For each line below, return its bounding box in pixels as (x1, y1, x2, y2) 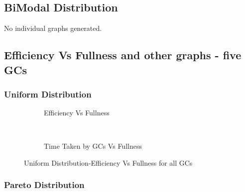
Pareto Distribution (4, 179, 85, 191)
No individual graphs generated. (4, 23, 102, 33)
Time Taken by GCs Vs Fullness (44, 141, 142, 151)
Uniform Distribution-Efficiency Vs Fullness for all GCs (24, 157, 193, 168)
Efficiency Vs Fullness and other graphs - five (4, 47, 242, 63)
